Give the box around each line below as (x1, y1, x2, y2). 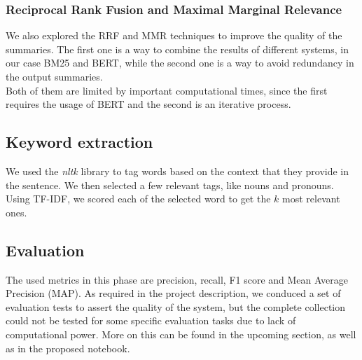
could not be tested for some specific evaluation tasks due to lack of (6, 313, 296, 328)
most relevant (282, 191, 340, 206)
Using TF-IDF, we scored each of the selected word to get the (6, 191, 271, 206)
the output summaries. (6, 69, 103, 83)
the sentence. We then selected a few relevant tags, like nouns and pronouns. (6, 177, 334, 192)
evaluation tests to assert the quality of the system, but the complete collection (6, 299, 346, 314)
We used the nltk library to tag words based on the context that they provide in (6, 163, 349, 178)
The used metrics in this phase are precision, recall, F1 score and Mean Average (6, 272, 348, 286)
